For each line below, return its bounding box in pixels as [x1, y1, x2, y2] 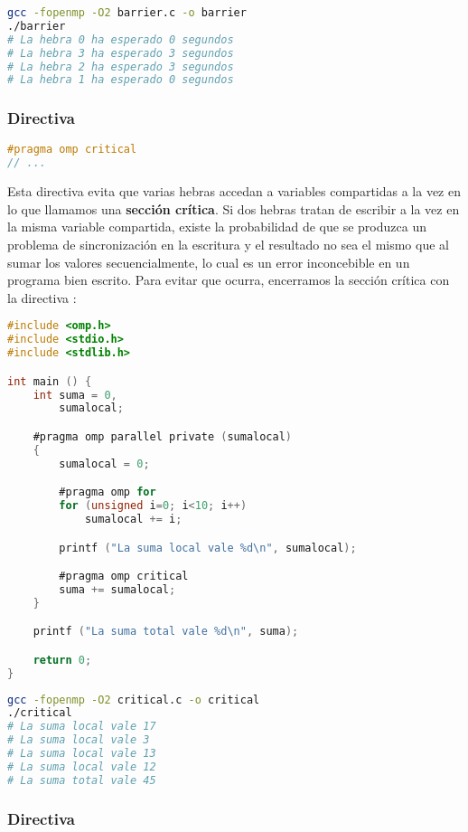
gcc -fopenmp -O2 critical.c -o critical [7, 693, 260, 706]
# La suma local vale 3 [7, 733, 150, 747]
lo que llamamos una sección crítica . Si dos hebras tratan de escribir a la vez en [7, 199, 460, 218]
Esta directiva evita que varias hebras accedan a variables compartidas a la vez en [7, 182, 461, 201]
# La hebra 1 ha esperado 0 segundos [7, 73, 234, 87]
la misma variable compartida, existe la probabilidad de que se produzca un [7, 217, 426, 236]
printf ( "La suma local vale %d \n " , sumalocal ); [59, 541, 357, 554]
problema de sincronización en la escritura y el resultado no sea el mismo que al [7, 235, 449, 253]
